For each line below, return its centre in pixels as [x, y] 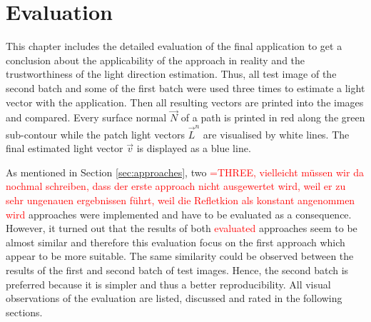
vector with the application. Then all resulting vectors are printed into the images [185, 102]
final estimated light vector [65, 148]
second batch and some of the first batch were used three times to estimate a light [185, 87]
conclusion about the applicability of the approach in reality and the [156, 60]
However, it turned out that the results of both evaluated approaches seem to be [182, 228]
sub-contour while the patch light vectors [96, 134]
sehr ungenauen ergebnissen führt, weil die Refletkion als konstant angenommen [181, 200]
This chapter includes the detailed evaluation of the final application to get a [174, 46]
